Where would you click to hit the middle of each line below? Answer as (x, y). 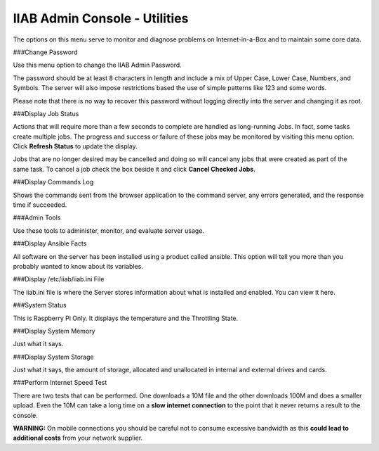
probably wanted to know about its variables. (78, 266)
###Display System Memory (54, 331)
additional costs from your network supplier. (78, 438)
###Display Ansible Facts (50, 243)
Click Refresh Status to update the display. (75, 146)
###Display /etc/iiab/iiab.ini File (59, 279)
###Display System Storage (53, 357)
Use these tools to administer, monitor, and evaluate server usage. (109, 230)
